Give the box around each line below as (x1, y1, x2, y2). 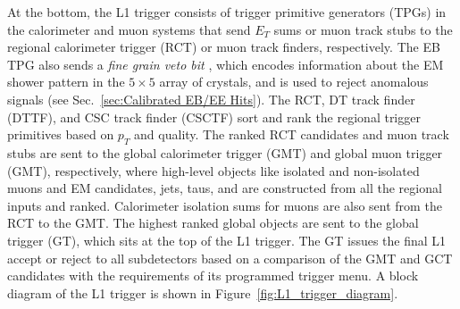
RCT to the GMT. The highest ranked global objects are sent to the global (7, 213, 419, 232)
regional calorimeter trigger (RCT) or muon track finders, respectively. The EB (7, 38, 440, 56)
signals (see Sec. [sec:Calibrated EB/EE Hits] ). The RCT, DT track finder (7, 89, 415, 108)
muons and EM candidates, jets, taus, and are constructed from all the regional (7, 179, 442, 197)
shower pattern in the (7, 72, 125, 91)
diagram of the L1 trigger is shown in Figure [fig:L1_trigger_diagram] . (7, 283, 398, 302)
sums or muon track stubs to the (273, 20, 453, 38)
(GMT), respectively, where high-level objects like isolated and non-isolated (7, 161, 420, 180)
